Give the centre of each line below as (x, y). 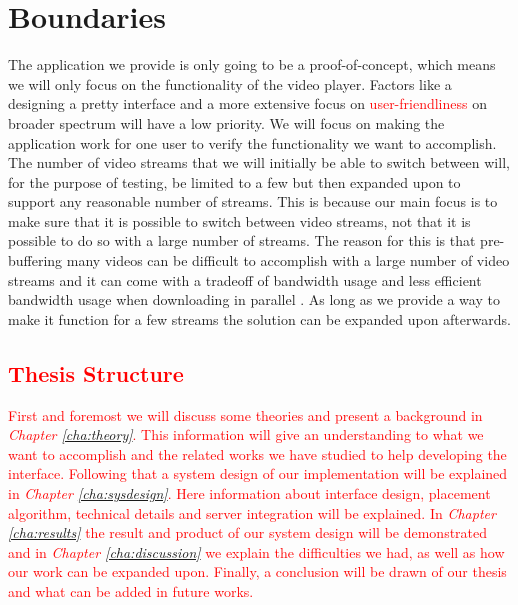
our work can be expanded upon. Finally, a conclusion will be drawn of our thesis (257, 571)
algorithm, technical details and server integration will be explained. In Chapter (252, 512)
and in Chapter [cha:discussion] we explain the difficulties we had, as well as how (256, 551)
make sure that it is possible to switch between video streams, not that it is (239, 220)
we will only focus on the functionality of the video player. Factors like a (230, 83)
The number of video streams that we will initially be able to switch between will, (259, 162)
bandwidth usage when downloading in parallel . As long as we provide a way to (254, 299)
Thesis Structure (96, 372)
